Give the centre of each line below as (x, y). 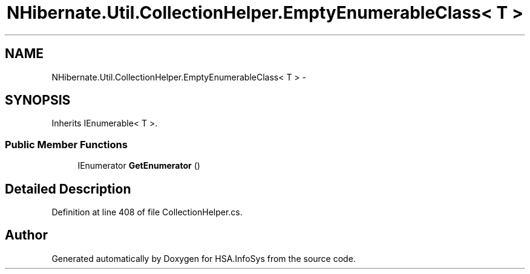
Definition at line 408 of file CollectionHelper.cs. (147, 212)
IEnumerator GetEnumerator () (139, 166)
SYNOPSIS (38, 100)
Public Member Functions (66, 144)
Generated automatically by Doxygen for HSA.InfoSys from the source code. (204, 258)
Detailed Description (68, 189)
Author (26, 235)
